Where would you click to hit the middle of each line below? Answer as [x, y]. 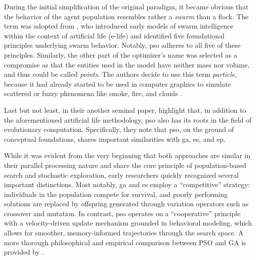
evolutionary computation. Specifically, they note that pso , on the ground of [119, 129]
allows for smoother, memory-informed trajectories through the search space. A [124, 233]
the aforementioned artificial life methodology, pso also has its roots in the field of [128, 119]
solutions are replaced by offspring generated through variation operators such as [126, 204]
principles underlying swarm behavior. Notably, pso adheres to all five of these [122, 45]
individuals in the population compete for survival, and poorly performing [116, 194]
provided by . [24, 252]
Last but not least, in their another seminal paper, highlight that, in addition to [125, 110]
